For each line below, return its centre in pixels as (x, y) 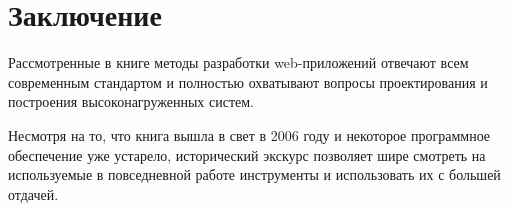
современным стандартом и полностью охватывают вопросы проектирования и (248, 81)
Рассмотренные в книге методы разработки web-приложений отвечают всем (238, 62)
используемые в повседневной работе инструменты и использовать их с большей (254, 174)
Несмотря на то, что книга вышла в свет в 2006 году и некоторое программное (249, 134)
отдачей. (33, 193)
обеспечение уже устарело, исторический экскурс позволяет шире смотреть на (247, 154)
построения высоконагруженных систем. (131, 101)
